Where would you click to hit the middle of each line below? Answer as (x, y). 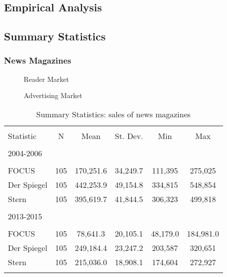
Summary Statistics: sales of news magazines (113, 114)
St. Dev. (129, 136)
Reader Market (46, 79)
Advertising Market (53, 95)
